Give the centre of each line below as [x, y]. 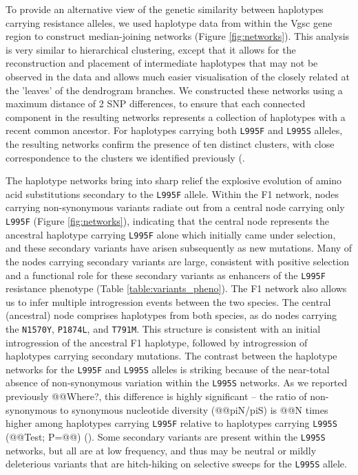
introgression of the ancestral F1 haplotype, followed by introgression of [157, 342]
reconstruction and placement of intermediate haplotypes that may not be [162, 63]
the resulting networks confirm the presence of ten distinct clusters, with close [170, 144]
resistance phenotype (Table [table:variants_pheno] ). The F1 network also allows [176, 288]
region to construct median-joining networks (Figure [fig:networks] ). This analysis [178, 36]
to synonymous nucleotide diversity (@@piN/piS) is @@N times [194, 409]
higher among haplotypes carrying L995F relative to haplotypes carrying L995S [171, 423]
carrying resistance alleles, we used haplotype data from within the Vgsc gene [169, 22]
